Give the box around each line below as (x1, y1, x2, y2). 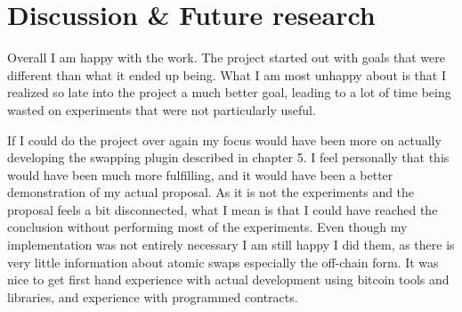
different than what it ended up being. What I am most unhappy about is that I (7, 65, 446, 84)
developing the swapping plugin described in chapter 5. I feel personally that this (7, 148, 450, 167)
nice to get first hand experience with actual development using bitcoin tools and (7, 270, 450, 289)
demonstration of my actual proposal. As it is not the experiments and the (7, 183, 415, 201)
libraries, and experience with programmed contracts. (7, 287, 298, 306)
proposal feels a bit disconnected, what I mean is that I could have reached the (7, 200, 438, 218)
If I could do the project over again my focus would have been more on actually (7, 130, 442, 149)
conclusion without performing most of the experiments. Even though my (7, 218, 408, 236)
